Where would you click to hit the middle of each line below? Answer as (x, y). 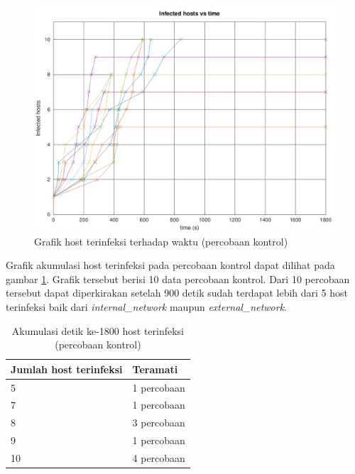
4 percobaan (159, 457)
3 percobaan (159, 423)
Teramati (155, 369)
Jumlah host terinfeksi (67, 369)
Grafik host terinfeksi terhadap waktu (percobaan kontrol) (161, 241)
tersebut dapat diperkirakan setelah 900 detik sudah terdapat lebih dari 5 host (177, 293)
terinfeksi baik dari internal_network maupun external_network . (147, 306)
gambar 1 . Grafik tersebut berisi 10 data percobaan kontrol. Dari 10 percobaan (178, 279)
